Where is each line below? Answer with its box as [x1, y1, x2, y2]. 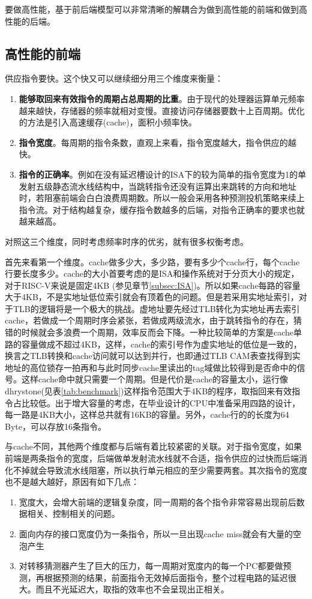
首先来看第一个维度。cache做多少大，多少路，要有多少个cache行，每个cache [5, 255, 300, 268]
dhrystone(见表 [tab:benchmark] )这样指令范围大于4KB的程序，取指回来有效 [5, 385, 292, 397]
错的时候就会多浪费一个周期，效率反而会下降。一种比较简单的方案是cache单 [5, 326, 302, 339]
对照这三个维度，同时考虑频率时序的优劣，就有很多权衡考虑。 [5, 235, 248, 247]
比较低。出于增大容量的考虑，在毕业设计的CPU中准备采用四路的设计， [21, 396, 301, 409]
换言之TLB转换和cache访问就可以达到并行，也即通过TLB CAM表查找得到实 [5, 349, 301, 362]
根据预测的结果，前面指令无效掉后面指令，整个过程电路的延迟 [44, 571, 288, 583]
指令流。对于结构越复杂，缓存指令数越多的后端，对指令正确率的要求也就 [19, 203, 305, 215]
